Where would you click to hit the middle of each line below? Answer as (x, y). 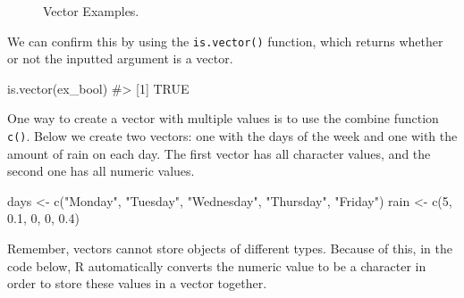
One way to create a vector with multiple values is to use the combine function (223, 118)
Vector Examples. (91, 11)
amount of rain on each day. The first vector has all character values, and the (219, 153)
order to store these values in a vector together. (137, 283)
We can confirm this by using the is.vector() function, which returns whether (225, 41)
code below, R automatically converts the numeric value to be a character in (217, 265)
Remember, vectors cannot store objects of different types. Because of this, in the (230, 248)
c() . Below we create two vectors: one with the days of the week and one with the (232, 136)
